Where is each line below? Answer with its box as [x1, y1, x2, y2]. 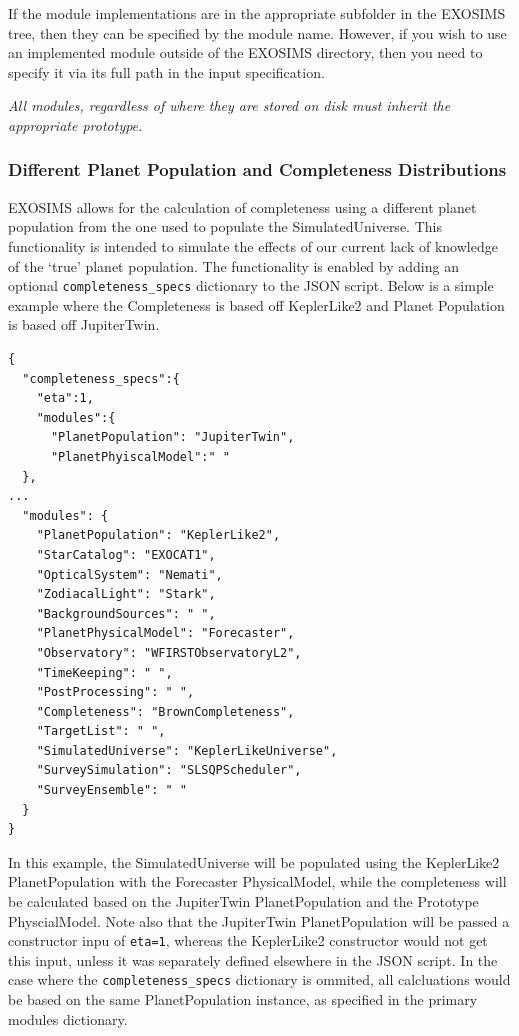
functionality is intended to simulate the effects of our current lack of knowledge [8, 235, 498, 256]
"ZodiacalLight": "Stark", [36, 587, 216, 602]
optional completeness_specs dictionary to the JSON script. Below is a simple [8, 275, 494, 296]
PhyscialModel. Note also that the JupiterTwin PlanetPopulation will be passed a [8, 910, 510, 931]
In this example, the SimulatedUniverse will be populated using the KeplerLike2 [8, 851, 500, 872]
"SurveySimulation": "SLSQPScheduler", [36, 763, 302, 778]
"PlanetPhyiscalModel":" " [50, 449, 230, 464]
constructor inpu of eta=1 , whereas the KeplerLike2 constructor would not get [8, 930, 488, 951]
